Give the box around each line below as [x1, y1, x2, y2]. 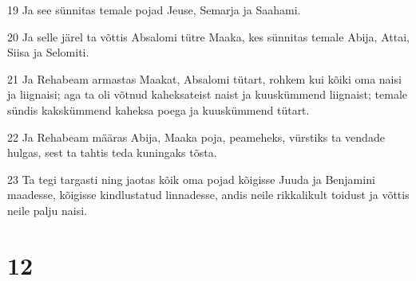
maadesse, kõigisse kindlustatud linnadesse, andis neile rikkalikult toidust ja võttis [7, 186, 410, 203]
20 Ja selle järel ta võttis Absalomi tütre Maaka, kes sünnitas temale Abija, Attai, [7, 28, 410, 45]
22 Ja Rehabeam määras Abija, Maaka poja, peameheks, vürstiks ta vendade [7, 128, 385, 145]
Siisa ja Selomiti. [7, 44, 89, 60]
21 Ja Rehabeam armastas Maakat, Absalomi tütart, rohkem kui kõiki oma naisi [7, 70, 402, 87]
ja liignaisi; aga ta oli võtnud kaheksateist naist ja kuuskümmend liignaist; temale [7, 86, 407, 103]
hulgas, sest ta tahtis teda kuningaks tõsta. [7, 144, 217, 161]
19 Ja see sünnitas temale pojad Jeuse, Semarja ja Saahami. [7, 2, 301, 18]
